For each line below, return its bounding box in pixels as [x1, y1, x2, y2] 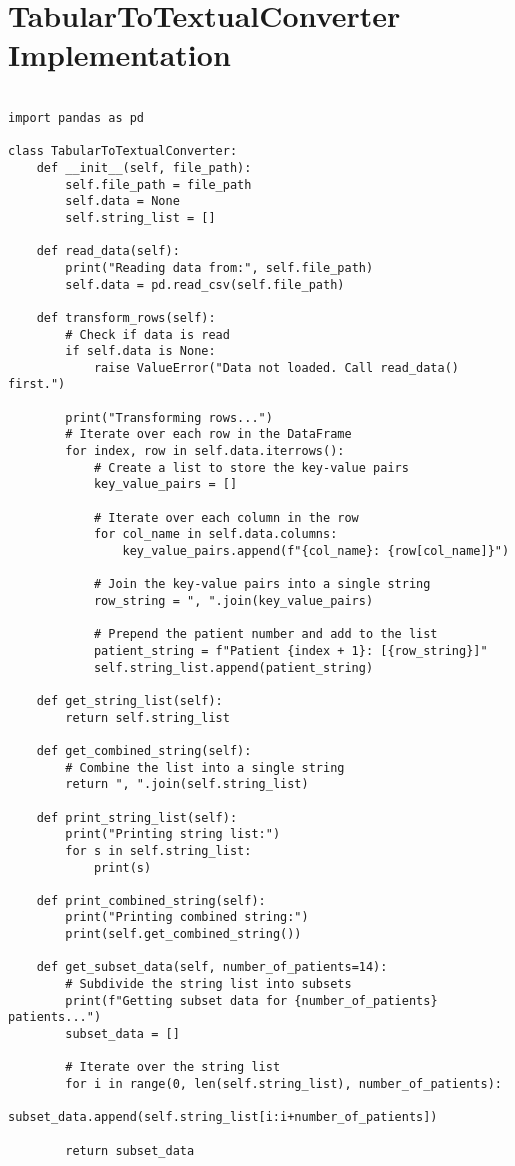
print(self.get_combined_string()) [65, 927, 302, 942]
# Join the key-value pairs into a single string [93, 577, 431, 592]
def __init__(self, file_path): [36, 160, 252, 175]
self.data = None [65, 194, 180, 209]
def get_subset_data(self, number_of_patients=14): [36, 960, 388, 975]
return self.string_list [65, 710, 230, 725]
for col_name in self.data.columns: [93, 527, 338, 542]
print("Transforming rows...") [65, 410, 273, 425]
